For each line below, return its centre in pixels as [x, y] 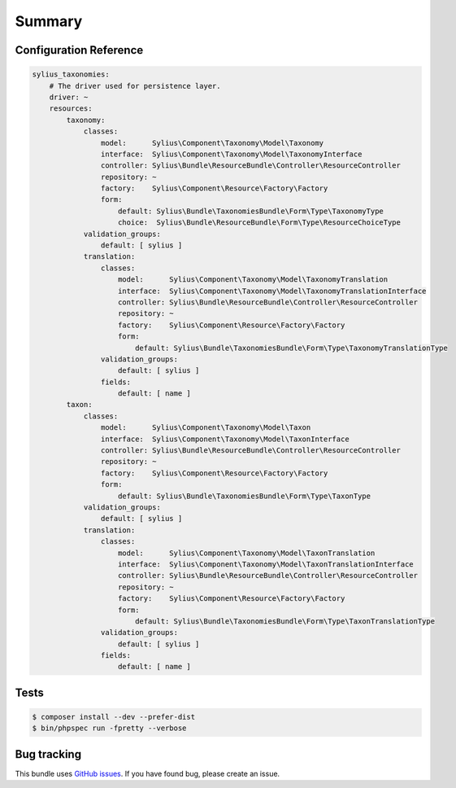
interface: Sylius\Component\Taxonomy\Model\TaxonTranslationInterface [266, 564]
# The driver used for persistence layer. [135, 86]
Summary [49, 21]
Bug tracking [48, 754]
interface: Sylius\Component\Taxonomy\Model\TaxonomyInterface [231, 154]
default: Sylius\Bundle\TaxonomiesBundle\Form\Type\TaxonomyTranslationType [291, 348]
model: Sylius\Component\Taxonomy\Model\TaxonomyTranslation [253, 280]
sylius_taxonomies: [71, 74]
